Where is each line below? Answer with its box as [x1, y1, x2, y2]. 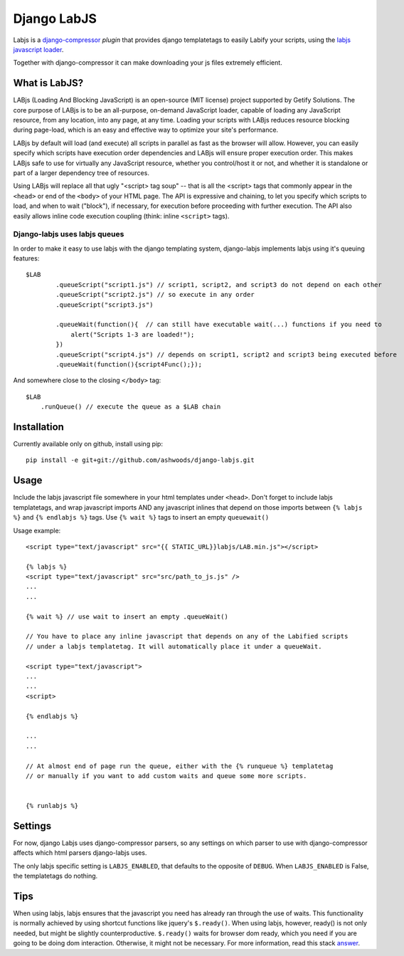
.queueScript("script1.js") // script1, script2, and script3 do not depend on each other [55, 280, 382, 288]
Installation [13, 421, 64, 433]
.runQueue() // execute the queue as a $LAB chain [40, 403, 221, 411]
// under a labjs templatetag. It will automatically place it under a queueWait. [26, 642, 322, 651]
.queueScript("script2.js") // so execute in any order [55, 290, 255, 299]
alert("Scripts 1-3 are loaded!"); [70, 330, 195, 338]
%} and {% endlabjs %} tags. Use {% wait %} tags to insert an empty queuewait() [13, 513, 270, 522]
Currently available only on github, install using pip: [13, 440, 164, 448]
